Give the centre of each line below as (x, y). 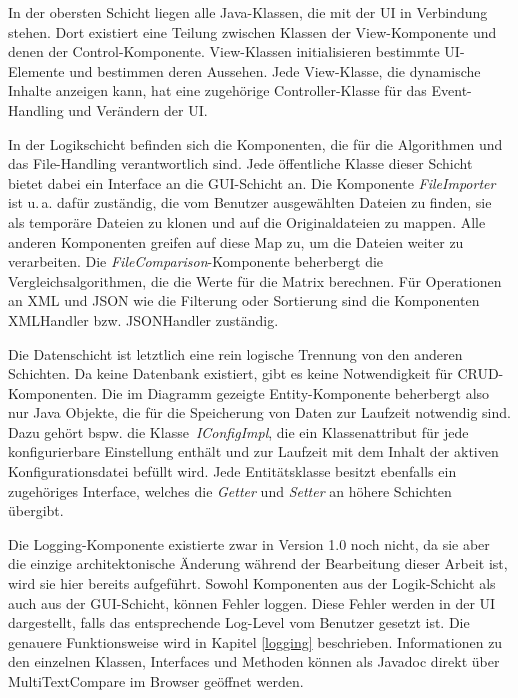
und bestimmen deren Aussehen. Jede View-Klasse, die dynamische (275, 70)
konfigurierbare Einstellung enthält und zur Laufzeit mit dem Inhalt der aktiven (253, 451)
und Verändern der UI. (138, 109)
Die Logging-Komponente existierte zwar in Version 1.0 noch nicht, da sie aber (249, 543)
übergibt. (36, 510)
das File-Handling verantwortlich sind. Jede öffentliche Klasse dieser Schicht (240, 163)
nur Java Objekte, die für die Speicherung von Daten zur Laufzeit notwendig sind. (259, 412)
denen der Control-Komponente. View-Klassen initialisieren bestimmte (224, 51)
